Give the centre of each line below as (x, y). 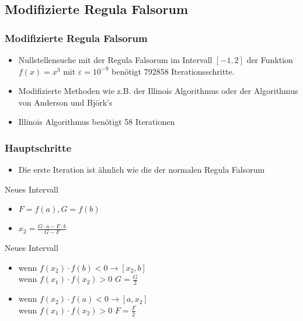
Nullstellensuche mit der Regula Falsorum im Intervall (115, 60)
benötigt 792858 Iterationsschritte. (173, 71)
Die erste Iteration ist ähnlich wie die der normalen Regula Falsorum (142, 170)
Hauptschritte (38, 147)
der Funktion (270, 60)
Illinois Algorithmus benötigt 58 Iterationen (97, 122)
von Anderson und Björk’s (65, 102)
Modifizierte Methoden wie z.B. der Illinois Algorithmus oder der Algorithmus (158, 91)
